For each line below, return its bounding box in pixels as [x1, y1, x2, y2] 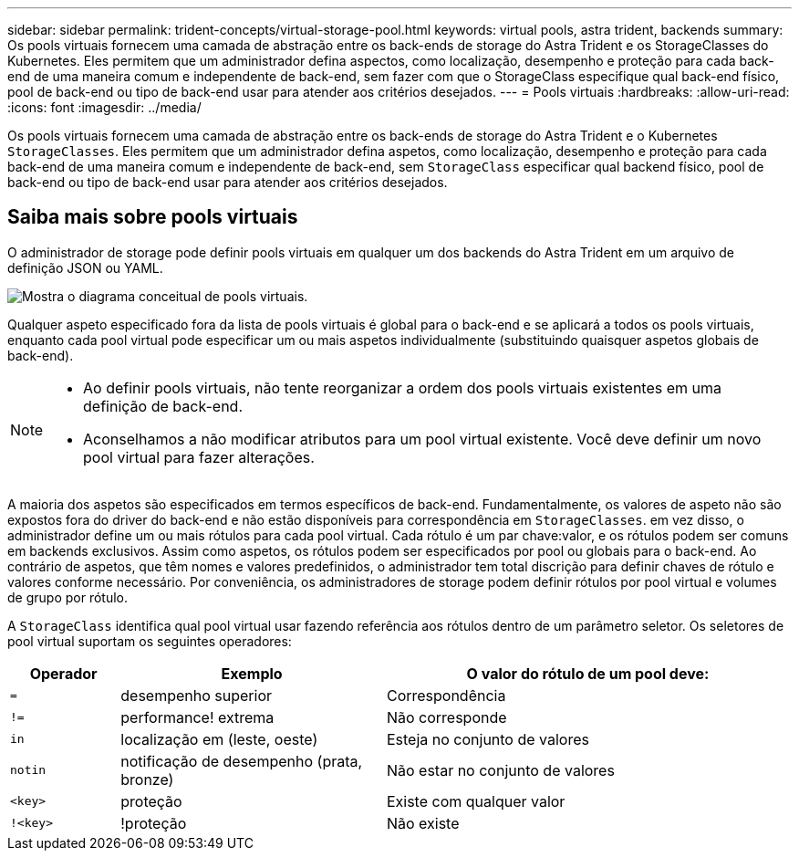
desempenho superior [120, 685, 273, 705]
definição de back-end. [83, 396, 243, 415]
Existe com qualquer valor [386, 791, 566, 811]
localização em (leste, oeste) [120, 729, 318, 748]
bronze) [120, 769, 174, 789]
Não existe [386, 813, 460, 832]
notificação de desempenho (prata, [120, 751, 363, 770]
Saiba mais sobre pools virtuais [7, 205, 298, 229]
